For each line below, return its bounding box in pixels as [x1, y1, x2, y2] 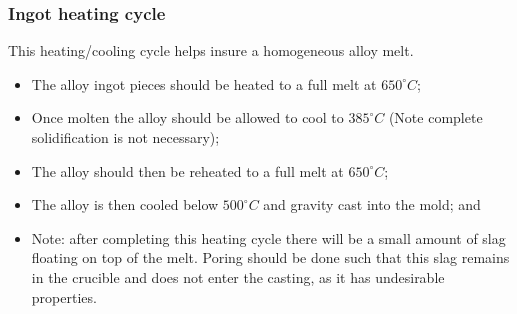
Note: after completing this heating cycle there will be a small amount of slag [31, 227, 506, 248]
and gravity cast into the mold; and [263, 194, 481, 215]
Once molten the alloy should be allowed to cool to [31, 107, 344, 128]
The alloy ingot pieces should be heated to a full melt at [31, 73, 377, 94]
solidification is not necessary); [31, 127, 220, 147]
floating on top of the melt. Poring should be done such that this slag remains [31, 247, 510, 268]
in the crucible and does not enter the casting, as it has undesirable [31, 266, 445, 287]
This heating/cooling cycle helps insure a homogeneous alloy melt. [8, 40, 414, 61]
